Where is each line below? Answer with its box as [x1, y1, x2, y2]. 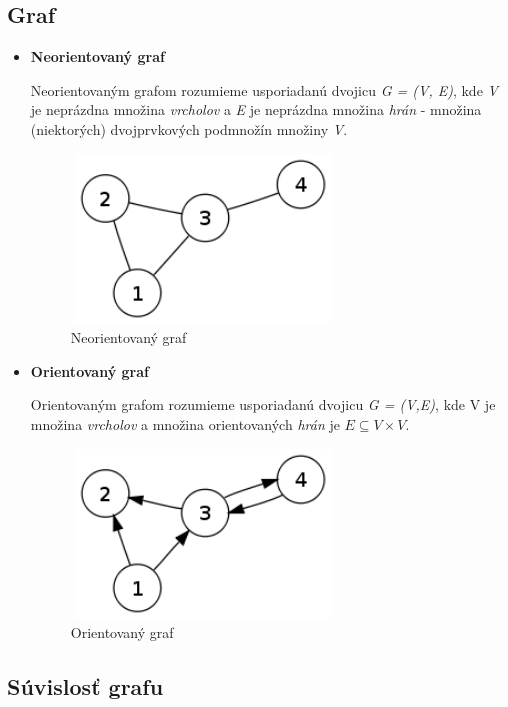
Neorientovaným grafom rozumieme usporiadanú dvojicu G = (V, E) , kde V [30, 79, 498, 100]
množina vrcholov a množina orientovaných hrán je [30, 414, 340, 435]
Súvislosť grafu [7, 671, 164, 702]
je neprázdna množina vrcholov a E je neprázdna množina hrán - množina [30, 99, 482, 120]
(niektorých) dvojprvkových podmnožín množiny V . [30, 118, 348, 139]
